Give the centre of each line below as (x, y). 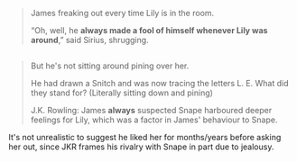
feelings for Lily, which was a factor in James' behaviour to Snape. (154, 120)
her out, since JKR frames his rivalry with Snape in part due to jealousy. (141, 147)
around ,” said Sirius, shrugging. (90, 40)
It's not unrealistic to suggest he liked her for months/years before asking (145, 138)
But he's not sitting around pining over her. (110, 66)
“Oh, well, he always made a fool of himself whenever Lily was (149, 30)
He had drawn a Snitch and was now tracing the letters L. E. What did (159, 84)
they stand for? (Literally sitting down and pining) (122, 93)
